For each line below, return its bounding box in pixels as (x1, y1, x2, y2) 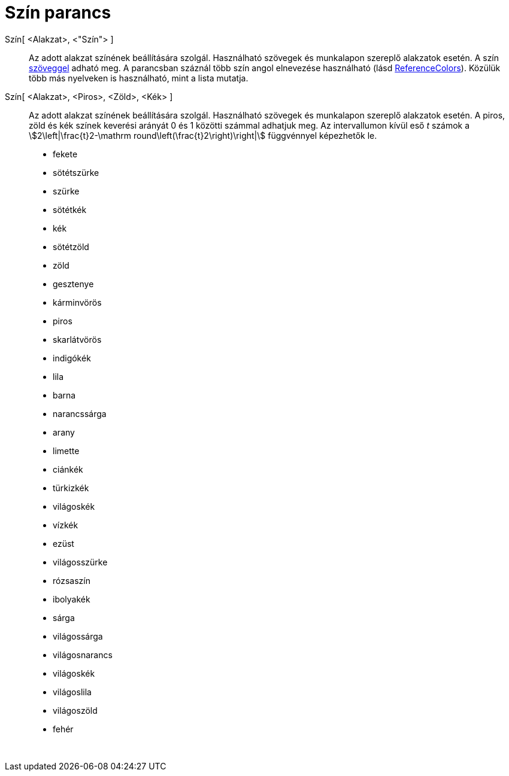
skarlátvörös (53, 334, 102, 345)
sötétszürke (53, 167, 99, 178)
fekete (53, 148, 78, 159)
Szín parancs (5, 2, 111, 23)
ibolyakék (53, 594, 90, 604)
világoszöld (53, 705, 98, 716)
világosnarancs (53, 649, 113, 660)
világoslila (53, 686, 92, 697)
